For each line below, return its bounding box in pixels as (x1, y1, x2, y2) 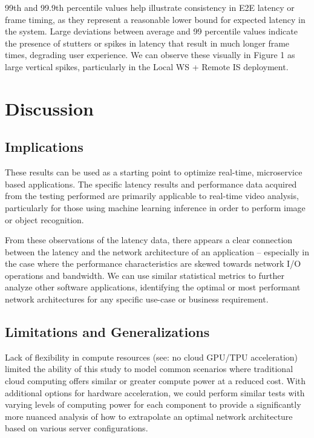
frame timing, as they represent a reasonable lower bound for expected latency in (5, 13, 306, 25)
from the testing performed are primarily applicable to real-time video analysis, (5, 189, 299, 202)
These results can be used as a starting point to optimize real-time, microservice (5, 166, 303, 178)
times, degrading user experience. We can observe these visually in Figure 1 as (5, 48, 295, 61)
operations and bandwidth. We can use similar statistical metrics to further (5, 269, 284, 281)
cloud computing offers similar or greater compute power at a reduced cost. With (5, 374, 306, 387)
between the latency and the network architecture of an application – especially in (5, 245, 310, 258)
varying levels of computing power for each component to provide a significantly (5, 398, 301, 411)
